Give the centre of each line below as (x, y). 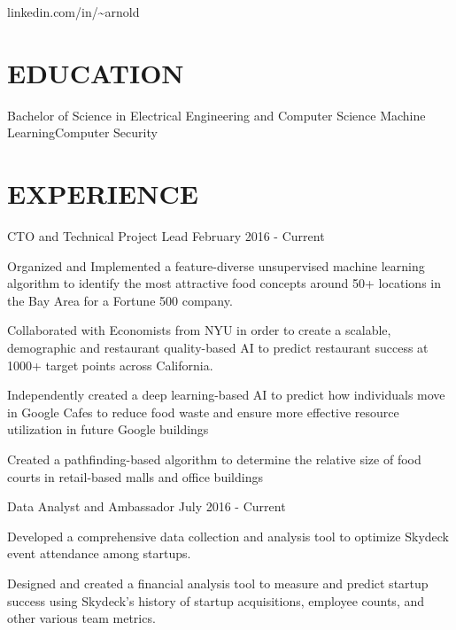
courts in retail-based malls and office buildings (135, 476)
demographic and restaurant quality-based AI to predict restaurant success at (218, 347)
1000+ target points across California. (110, 365)
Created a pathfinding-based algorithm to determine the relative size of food (214, 459)
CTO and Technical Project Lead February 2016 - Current (166, 236)
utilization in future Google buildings (108, 429)
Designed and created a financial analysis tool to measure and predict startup (218, 583)
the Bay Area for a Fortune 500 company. (120, 300)
